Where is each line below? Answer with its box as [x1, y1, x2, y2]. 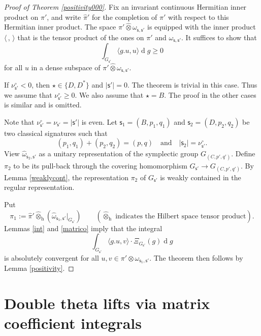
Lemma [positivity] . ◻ [4, 263, 74, 273]
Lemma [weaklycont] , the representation [4, 172, 128, 182]
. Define [231, 148, 255, 159]
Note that [4, 116, 35, 127]
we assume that [4, 89, 52, 100]
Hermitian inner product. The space [4, 21, 116, 32]
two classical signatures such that [4, 127, 108, 138]
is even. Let [81, 116, 117, 127]
